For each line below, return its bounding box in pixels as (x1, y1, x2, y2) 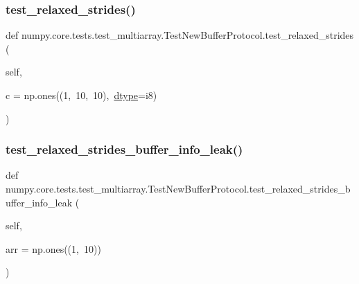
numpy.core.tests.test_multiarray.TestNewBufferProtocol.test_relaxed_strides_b (6, 181, 351, 195)
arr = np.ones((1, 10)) (6, 241, 101, 256)
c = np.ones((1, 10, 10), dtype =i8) (6, 88, 157, 102)
